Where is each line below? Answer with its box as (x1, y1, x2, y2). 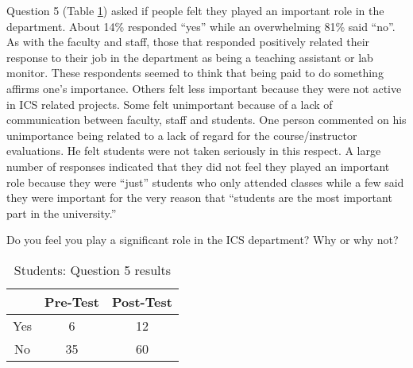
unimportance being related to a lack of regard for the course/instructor (6, 126, 357, 143)
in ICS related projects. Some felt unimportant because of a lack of (6, 95, 333, 112)
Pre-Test (44, 292, 99, 311)
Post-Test (111, 292, 172, 311)
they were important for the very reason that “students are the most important (6, 189, 392, 206)
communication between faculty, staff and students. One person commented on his (6, 111, 407, 128)
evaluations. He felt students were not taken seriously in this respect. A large (6, 142, 381, 159)
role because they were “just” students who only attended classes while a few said (6, 173, 404, 190)
